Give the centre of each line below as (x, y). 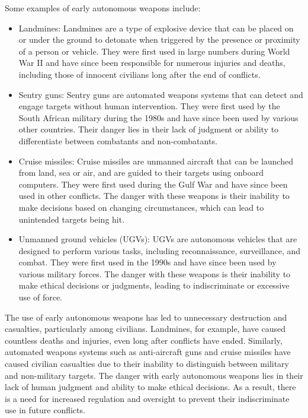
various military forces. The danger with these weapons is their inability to (155, 273)
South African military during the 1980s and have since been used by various (158, 117)
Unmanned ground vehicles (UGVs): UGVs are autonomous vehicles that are (158, 239)
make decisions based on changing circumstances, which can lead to (141, 207)
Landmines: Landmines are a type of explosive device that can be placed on (156, 28)
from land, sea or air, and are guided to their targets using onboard (141, 172)
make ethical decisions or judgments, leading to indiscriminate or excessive (154, 285)
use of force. (41, 297)
